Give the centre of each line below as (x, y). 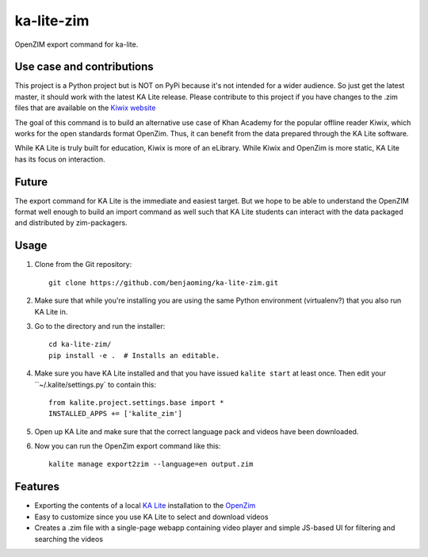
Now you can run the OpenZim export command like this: (128, 446)
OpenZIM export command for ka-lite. (76, 44)
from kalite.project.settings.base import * (137, 402)
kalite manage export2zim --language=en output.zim (151, 464)
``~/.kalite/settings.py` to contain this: (96, 384)
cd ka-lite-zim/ (80, 344)
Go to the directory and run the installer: (100, 326)
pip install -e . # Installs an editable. (134, 355)
